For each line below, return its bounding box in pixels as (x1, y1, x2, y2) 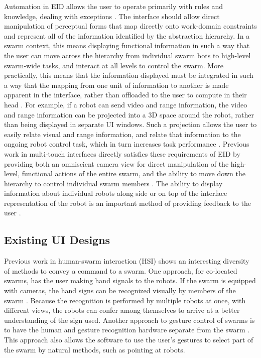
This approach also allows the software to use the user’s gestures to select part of (4, 334, 253, 345)
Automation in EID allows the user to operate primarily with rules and (4, 1, 223, 11)
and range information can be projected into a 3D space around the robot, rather (4, 109, 254, 120)
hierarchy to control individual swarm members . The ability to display (4, 178, 223, 188)
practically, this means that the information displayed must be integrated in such (4, 70, 253, 80)
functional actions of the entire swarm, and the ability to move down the (22, 168, 245, 179)
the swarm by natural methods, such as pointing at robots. (4, 344, 185, 354)
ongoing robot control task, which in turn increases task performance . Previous (4, 139, 249, 149)
